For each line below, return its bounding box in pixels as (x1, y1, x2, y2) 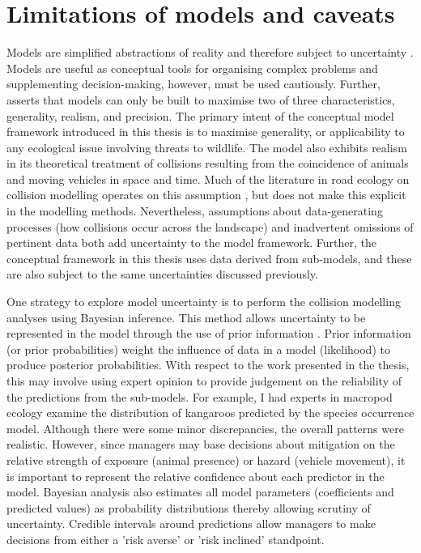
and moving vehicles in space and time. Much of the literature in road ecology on (6, 170, 410, 187)
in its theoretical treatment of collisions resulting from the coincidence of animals (6, 155, 409, 172)
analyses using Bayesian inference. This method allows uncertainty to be (6, 308, 366, 325)
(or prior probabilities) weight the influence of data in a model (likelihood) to (6, 340, 390, 357)
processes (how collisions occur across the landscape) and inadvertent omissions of (6, 218, 414, 235)
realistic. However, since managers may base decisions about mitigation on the (6, 436, 395, 453)
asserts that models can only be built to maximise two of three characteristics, (6, 91, 395, 108)
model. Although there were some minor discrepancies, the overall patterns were (6, 419, 404, 436)
